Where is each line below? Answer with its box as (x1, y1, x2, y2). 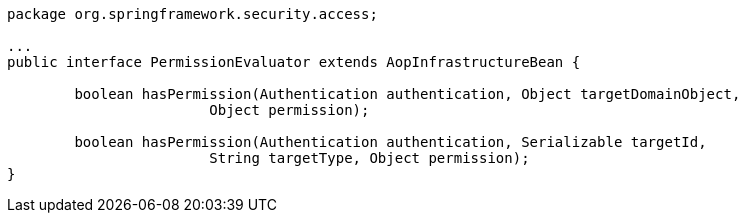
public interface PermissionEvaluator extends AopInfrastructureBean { (7, 54, 581, 70)
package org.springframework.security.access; (7, 6, 378, 22)
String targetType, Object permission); (209, 150, 530, 166)
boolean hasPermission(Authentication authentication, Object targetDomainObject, (74, 86, 741, 102)
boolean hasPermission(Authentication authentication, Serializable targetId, (74, 134, 707, 150)
